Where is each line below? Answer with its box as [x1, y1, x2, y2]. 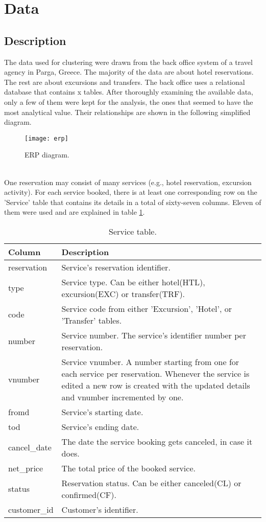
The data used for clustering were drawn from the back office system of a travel [4, 56, 253, 67]
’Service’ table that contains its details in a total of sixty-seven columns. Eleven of [4, 196, 261, 207]
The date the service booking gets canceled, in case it [61, 435, 253, 447]
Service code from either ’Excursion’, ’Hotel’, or [61, 302, 232, 314]
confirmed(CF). [61, 488, 116, 501]
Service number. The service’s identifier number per [61, 329, 246, 341]
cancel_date [8, 441, 52, 453]
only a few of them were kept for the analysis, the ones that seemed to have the [4, 96, 253, 107]
